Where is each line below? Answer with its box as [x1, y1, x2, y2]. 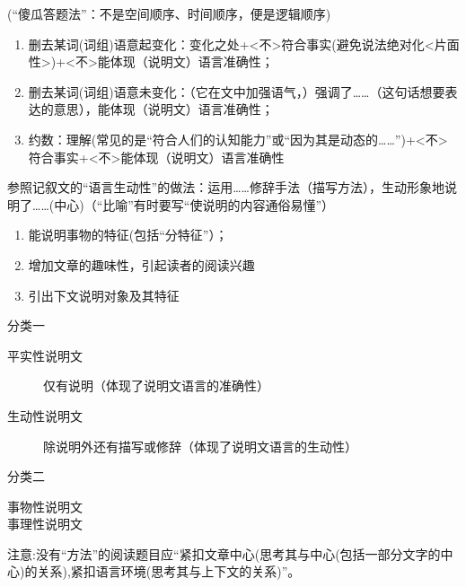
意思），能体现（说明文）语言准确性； [53, 100, 274, 118]
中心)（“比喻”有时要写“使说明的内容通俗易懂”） [54, 195, 335, 214]
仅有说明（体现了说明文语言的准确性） [43, 376, 269, 395]
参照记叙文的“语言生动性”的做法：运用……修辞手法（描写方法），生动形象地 [7, 178, 444, 197]
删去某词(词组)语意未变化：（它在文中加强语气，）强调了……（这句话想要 [28, 82, 445, 101]
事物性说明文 [7, 496, 83, 515]
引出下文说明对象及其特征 [28, 285, 180, 304]
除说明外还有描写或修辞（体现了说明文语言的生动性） [43, 436, 357, 455]
